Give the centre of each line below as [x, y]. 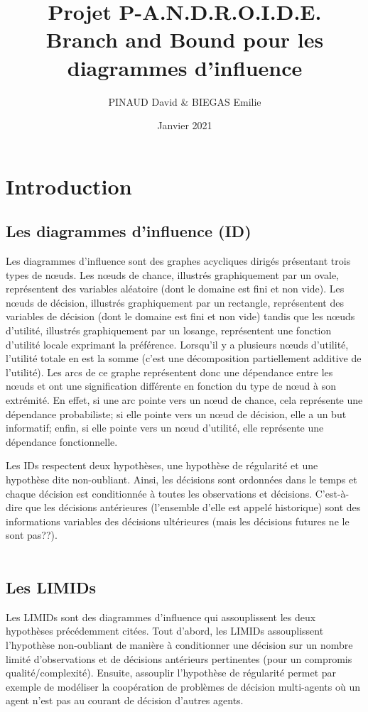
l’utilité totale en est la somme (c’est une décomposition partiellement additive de [184, 358]
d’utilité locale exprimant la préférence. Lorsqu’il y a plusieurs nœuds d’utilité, [177, 344]
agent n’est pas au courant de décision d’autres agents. [125, 700]
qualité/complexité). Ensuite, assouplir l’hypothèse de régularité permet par [171, 673]
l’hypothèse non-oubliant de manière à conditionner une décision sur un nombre [179, 644]
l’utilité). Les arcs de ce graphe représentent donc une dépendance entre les [169, 372]
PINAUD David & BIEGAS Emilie [185, 101]
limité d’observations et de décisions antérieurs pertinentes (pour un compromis [179, 658]
